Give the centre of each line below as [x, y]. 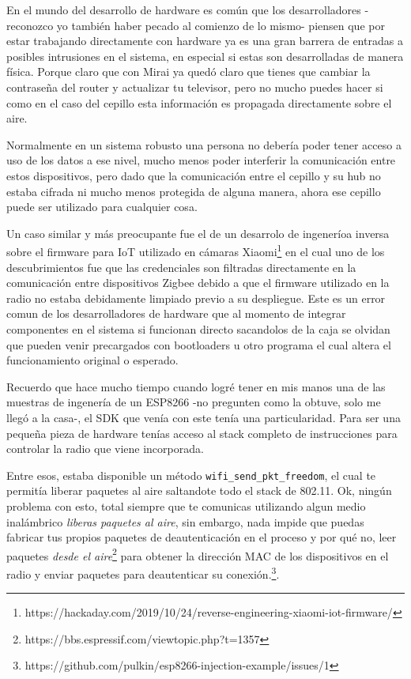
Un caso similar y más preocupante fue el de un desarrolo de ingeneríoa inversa [198, 233]
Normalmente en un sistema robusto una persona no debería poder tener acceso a [204, 144]
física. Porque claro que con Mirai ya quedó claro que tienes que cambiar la [189, 72]
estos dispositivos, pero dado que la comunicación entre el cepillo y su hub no [194, 175]
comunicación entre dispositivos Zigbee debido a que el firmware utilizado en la [198, 283]
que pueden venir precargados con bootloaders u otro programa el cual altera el [199, 344]
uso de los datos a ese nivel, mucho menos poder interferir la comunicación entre [201, 160]
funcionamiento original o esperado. [92, 360]
